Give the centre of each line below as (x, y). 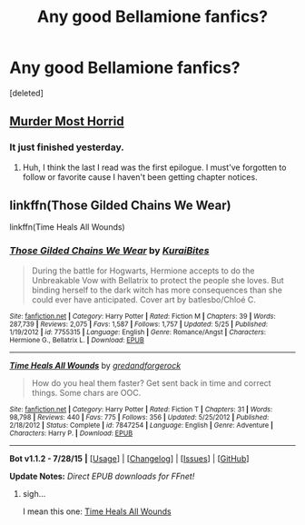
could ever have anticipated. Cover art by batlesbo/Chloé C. (144, 299)
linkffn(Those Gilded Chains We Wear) (120, 206)
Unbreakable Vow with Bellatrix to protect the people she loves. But (157, 280)
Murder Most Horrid (67, 121)
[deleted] (26, 93)
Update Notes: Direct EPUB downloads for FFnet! (102, 476)
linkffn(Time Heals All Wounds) (67, 227)
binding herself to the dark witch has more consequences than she (157, 290)
